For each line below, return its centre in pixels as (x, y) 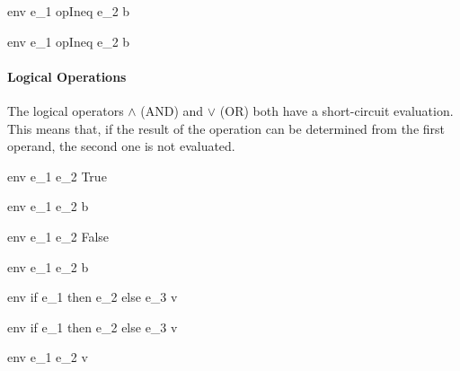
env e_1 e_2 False (58, 236)
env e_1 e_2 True (57, 176)
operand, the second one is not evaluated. (121, 146)
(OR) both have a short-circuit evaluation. (336, 110)
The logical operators (66, 110)
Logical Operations (67, 76)
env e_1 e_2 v (48, 357)
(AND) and (172, 110)
